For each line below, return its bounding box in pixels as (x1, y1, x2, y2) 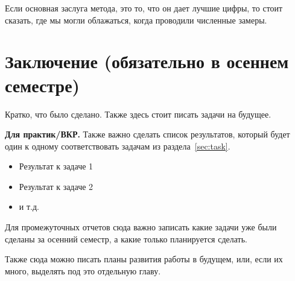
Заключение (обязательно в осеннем (5, 49, 289, 74)
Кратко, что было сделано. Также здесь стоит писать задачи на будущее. (5, 107, 271, 120)
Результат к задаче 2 (19, 180, 94, 192)
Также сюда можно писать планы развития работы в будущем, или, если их (5, 253, 283, 265)
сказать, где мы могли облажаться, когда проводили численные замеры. (5, 13, 267, 26)
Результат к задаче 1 (19, 160, 94, 172)
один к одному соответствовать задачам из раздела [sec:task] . (5, 139, 230, 152)
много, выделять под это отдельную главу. (5, 264, 161, 277)
